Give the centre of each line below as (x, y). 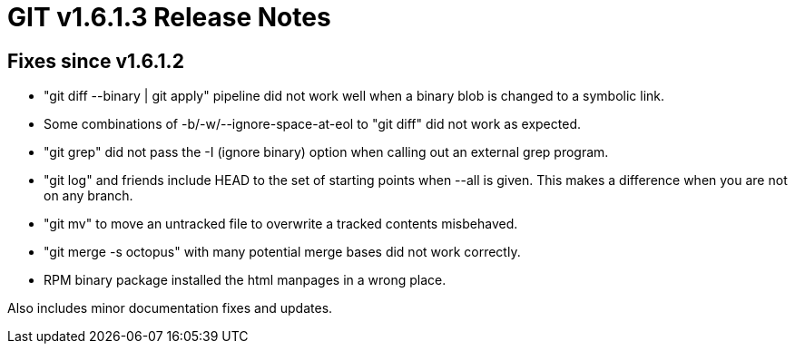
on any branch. (88, 196)
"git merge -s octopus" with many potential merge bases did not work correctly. (282, 252)
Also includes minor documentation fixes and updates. (170, 308)
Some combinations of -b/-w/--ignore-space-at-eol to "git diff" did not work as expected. (312, 124)
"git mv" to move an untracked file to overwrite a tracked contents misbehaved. (281, 224)
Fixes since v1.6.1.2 (96, 61)
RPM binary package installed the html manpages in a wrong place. (245, 280)
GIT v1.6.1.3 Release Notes (169, 17)
